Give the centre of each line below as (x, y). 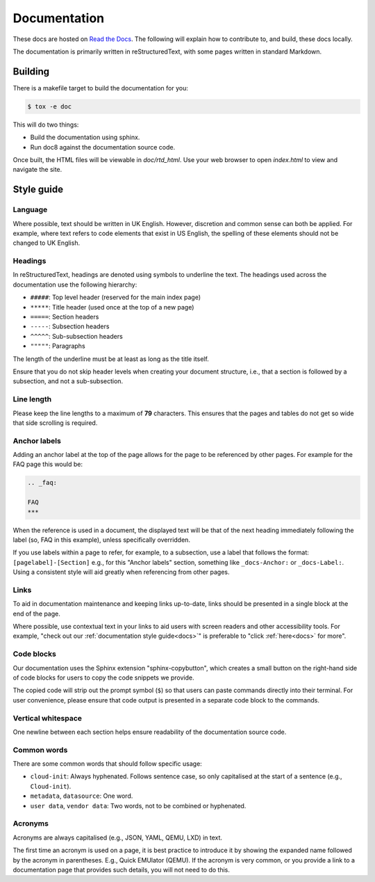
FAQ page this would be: (48, 464)
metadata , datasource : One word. (82, 796)
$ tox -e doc (50, 106)
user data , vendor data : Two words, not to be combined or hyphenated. (138, 805)
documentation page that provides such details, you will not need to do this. (122, 869)
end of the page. (36, 614)
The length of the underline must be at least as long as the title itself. (111, 359)
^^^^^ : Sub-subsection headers (76, 336)
